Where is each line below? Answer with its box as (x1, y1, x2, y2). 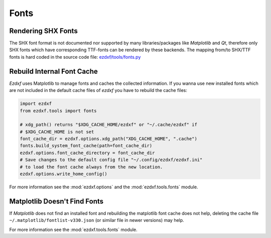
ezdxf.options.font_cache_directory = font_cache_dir (20, 150, 155, 156)
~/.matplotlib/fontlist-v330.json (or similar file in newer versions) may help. (9, 217, 184, 223)
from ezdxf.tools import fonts (20, 108, 97, 113)
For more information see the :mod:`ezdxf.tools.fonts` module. (9, 226, 138, 232)
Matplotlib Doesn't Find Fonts (9, 197, 104, 205)
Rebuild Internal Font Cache (9, 67, 98, 75)
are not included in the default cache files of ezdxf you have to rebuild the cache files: (9, 87, 188, 93)
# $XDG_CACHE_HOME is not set (20, 129, 94, 135)
